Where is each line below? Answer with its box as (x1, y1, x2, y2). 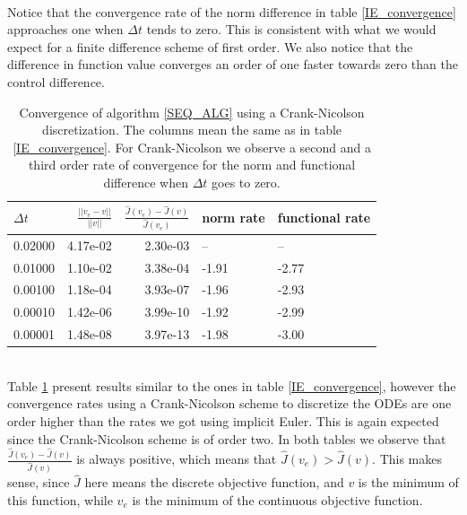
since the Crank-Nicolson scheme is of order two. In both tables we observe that (7, 429, 446, 448)
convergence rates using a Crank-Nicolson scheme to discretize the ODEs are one (7, 394, 452, 413)
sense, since (7, 473, 70, 492)
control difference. (7, 72, 105, 91)
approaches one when (7, 20, 124, 39)
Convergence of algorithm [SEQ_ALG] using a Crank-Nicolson (19, 102, 365, 121)
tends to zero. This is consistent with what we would (146, 20, 437, 39)
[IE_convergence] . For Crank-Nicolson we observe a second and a (13, 137, 371, 156)
